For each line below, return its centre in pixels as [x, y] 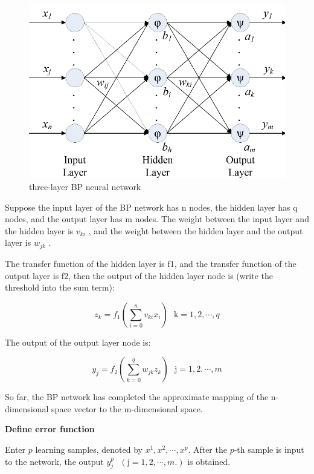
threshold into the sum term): [60, 287]
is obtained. [209, 461]
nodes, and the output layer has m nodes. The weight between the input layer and [157, 219]
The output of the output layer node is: [78, 342]
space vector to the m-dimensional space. [127, 408]
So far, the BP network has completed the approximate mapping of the [137, 397]
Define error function [50, 429]
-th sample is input [269, 449]
